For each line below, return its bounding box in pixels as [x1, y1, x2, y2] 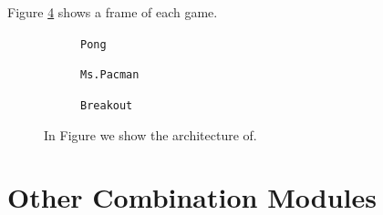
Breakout [80, 98, 133, 112]
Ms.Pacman [80, 68, 140, 82]
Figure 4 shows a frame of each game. [7, 3, 218, 21]
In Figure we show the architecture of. [44, 125, 257, 144]
